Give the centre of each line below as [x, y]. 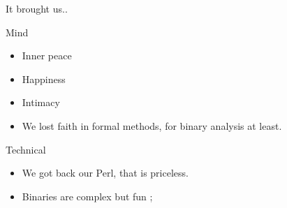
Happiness [44, 79]
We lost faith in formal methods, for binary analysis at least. [152, 125]
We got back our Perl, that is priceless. [105, 173]
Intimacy [41, 102]
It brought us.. [37, 8]
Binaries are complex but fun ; [87, 196]
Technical [26, 149]
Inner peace [47, 55]
